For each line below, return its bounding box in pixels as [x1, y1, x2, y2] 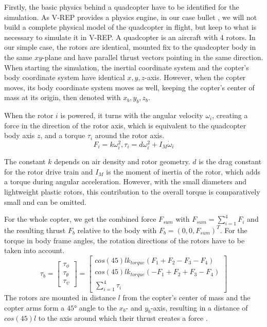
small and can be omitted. [4, 196, 86, 207]
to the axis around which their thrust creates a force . [38, 313, 208, 323]
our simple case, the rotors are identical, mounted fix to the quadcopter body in [4, 42, 256, 52]
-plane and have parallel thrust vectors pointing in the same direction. [42, 51, 263, 62]
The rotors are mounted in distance [4, 292, 116, 303]
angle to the [79, 302, 117, 313]
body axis [4, 130, 35, 141]
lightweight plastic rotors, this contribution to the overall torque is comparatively [4, 186, 260, 197]
